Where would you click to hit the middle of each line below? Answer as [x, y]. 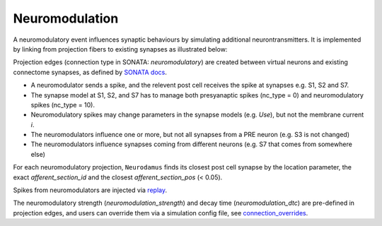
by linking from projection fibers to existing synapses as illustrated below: [120, 49]
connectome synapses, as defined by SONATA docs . [90, 72]
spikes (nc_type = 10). [63, 105]
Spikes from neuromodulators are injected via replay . [90, 190]
